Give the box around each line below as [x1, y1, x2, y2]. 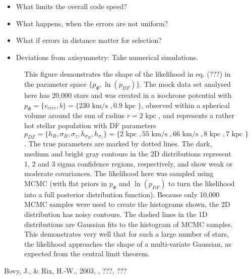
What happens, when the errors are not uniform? [16, 18, 168, 28]
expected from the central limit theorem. [24, 248, 150, 259]
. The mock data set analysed [140, 78, 231, 89]
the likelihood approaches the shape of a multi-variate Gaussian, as [24, 238, 231, 249]
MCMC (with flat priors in [24, 178, 107, 188]
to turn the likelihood [168, 178, 235, 188]
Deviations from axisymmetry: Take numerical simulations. [16, 51, 198, 62]
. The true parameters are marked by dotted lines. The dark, [24, 138, 212, 149]
